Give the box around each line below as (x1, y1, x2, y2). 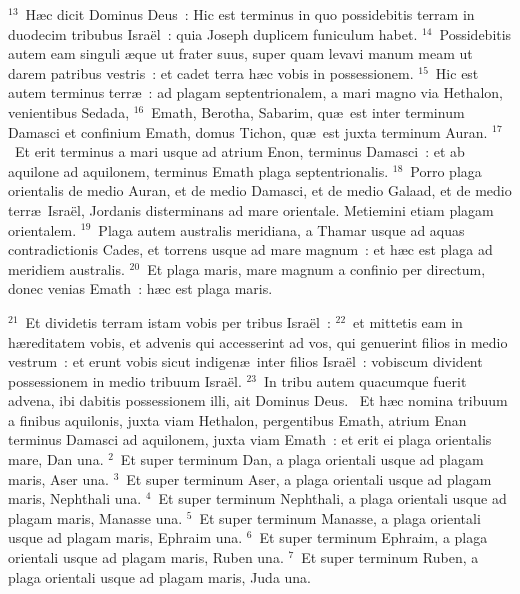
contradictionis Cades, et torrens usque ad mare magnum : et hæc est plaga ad (8, 239, 493, 260)
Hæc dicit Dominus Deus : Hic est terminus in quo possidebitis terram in (25, 4, 475, 24)
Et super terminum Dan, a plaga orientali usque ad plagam (120, 449, 484, 470)
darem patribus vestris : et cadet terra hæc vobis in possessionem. (8, 62, 414, 83)
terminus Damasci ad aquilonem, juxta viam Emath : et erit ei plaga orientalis (8, 429, 492, 450)
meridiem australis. (8, 258, 125, 279)
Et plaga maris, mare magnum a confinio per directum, (147, 258, 486, 279)
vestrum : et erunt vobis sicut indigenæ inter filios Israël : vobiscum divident (8, 351, 483, 372)
